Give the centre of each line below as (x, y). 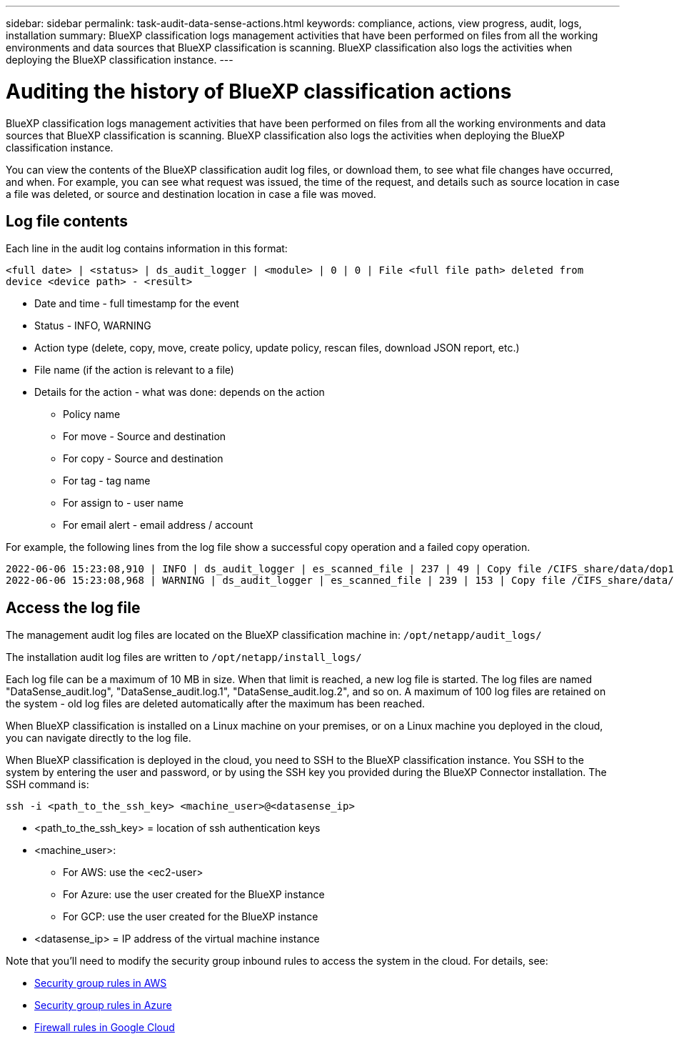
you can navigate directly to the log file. (99, 738)
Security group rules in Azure (103, 1005)
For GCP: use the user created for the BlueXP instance (191, 917)
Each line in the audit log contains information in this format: (147, 249)
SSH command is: (47, 785)
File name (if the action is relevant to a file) (134, 370)
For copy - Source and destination (143, 459)
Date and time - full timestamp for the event (137, 304)
